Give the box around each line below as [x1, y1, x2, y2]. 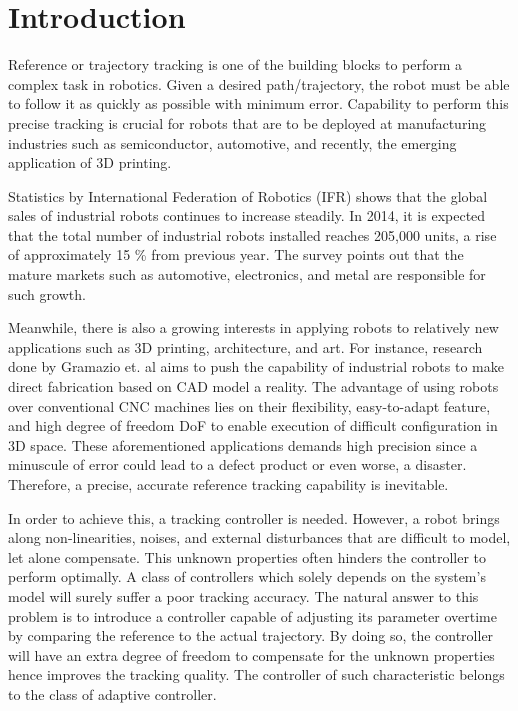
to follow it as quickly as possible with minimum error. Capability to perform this [8, 93, 509, 114]
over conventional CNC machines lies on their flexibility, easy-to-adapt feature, [8, 395, 491, 416]
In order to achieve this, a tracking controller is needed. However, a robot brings [8, 507, 500, 528]
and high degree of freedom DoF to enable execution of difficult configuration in [8, 415, 498, 436]
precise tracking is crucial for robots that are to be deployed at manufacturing [8, 112, 487, 133]
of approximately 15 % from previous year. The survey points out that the [8, 244, 464, 265]
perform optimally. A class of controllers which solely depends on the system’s [8, 566, 486, 587]
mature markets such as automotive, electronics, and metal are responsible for [8, 264, 486, 285]
